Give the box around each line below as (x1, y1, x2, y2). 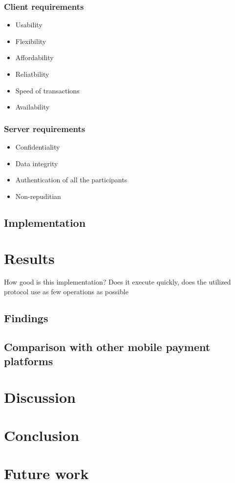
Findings (4, 310, 48, 325)
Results (4, 248, 55, 268)
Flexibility (15, 36, 46, 46)
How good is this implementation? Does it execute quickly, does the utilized (4, 277, 231, 287)
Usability (15, 20, 43, 30)
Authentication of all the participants (15, 175, 128, 185)
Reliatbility (15, 69, 49, 79)
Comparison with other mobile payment (4, 339, 211, 354)
